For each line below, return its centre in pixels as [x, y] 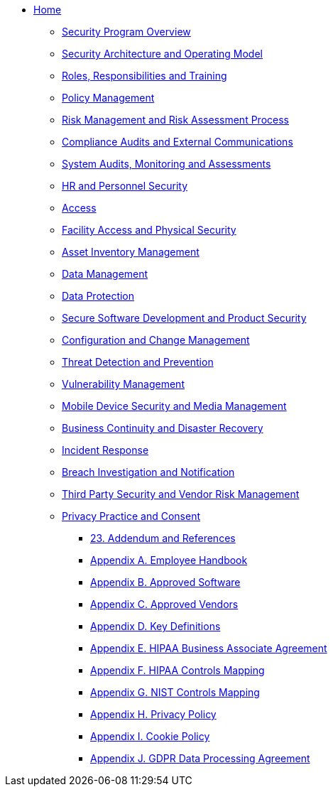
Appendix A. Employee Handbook [169, 560]
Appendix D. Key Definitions [155, 626]
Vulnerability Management [123, 384]
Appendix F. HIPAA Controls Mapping [178, 670]
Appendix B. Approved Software [165, 582]
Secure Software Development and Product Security [184, 318]
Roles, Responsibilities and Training [144, 76]
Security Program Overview [126, 32]
